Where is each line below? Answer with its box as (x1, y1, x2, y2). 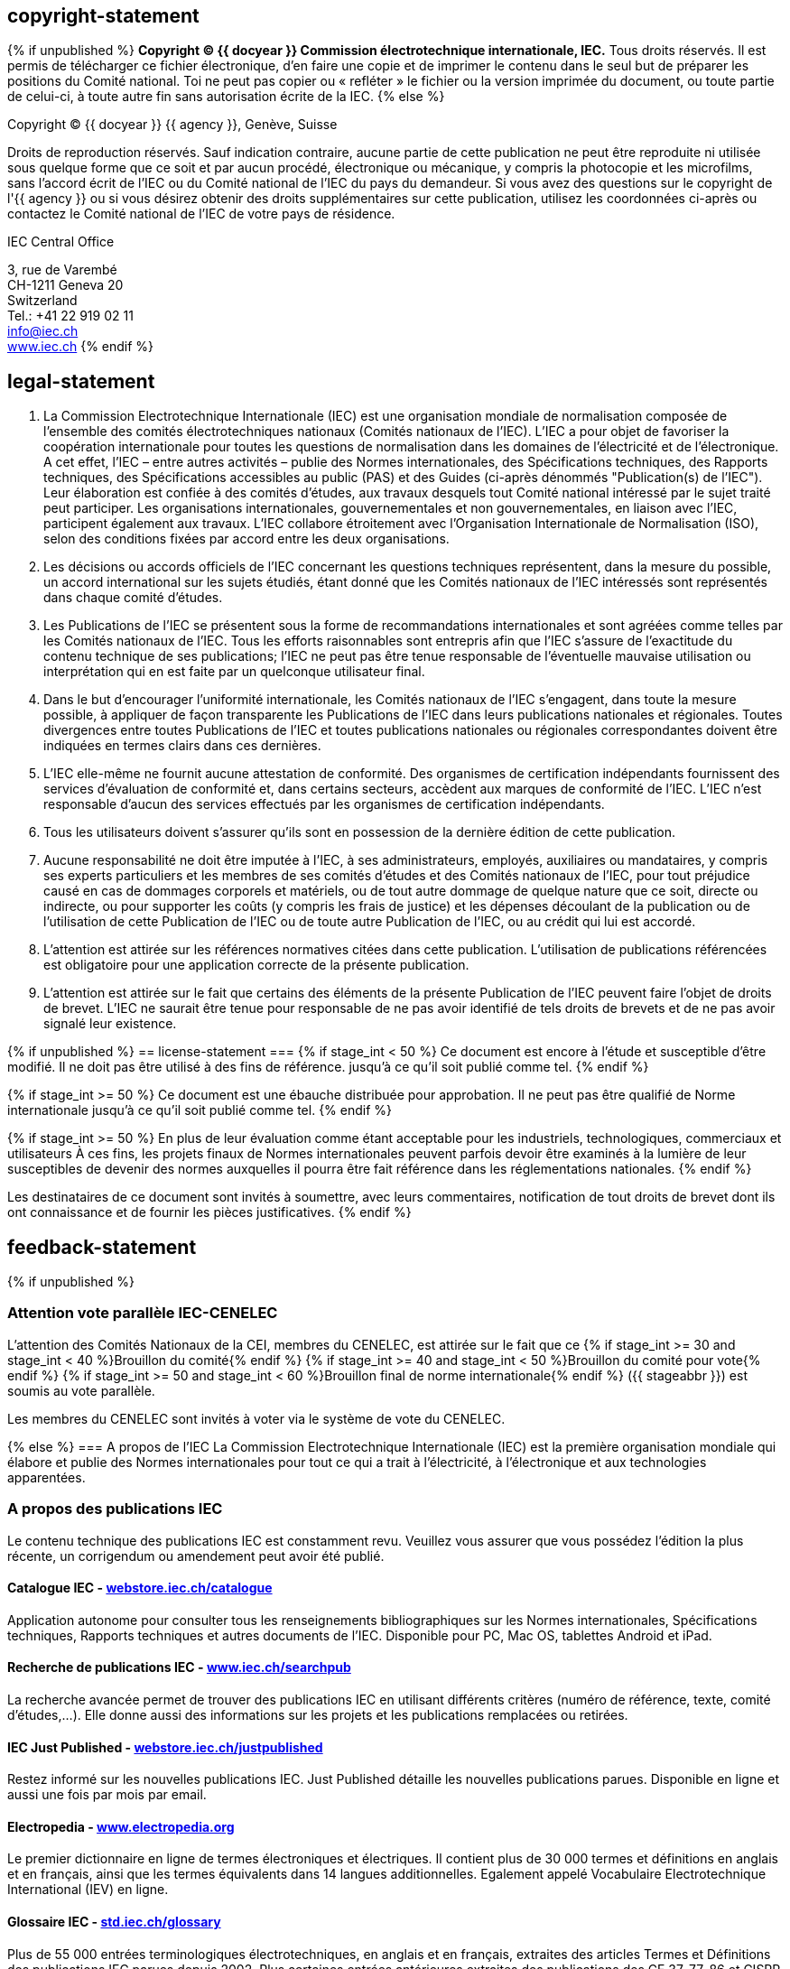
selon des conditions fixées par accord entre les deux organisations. (43, 531, 450, 547)
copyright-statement (7, 5, 200, 27)
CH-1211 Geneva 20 (7, 277, 124, 293)
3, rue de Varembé (7, 262, 117, 278)
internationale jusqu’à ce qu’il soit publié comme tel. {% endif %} (7, 1102, 393, 1119)
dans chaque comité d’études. (43, 590, 223, 606)
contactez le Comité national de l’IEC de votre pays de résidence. (7, 206, 395, 222)
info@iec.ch (7, 323, 79, 339)
